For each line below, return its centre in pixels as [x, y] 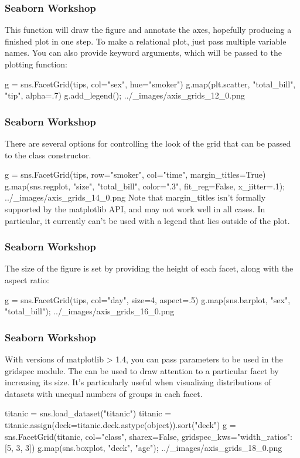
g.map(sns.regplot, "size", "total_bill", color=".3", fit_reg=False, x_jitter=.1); [145, 186]
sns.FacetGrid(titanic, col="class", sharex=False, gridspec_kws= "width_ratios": [149, 436]
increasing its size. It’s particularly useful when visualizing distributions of [138, 382]
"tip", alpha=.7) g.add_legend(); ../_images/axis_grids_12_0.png [125, 95]
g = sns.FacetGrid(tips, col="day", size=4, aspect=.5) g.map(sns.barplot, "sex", [148, 299]
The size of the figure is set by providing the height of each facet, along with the [149, 268]
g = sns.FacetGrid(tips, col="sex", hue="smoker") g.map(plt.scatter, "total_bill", [150, 84]
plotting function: [36, 64]
